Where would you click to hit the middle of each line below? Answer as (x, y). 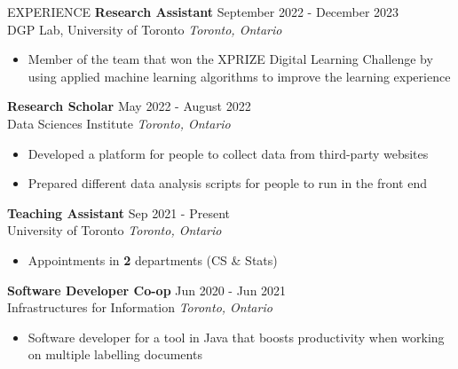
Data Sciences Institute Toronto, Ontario (119, 123)
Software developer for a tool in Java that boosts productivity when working (236, 337)
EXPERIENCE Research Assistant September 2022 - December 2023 (203, 12)
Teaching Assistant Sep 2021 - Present (118, 212)
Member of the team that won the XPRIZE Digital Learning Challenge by (230, 59)
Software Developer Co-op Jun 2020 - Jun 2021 (147, 290)
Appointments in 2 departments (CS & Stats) (153, 259)
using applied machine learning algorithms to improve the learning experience (239, 76)
